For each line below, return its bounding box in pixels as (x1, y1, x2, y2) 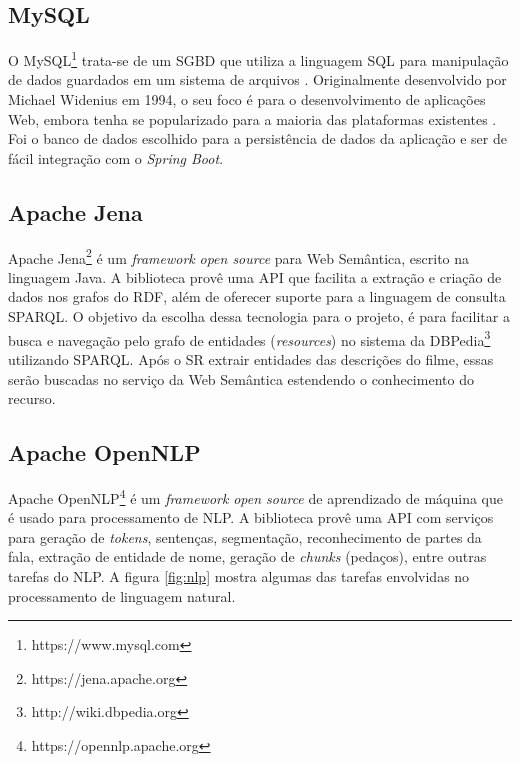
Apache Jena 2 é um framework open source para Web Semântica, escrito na (8, 244, 470, 268)
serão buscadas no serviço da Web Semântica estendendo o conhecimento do (8, 368, 474, 389)
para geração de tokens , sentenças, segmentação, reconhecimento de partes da (8, 526, 482, 547)
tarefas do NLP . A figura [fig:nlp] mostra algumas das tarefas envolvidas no (8, 565, 470, 586)
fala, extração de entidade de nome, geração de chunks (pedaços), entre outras (8, 546, 487, 567)
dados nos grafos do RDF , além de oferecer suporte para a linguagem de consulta (8, 286, 506, 307)
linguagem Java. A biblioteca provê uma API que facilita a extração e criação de (8, 266, 502, 287)
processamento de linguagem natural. (8, 585, 236, 606)
